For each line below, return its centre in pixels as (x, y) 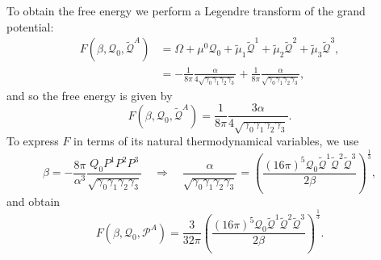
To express (33, 141)
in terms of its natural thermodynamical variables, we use (216, 141)
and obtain (33, 201)
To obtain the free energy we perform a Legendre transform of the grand (186, 10)
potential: (30, 26)
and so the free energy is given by (90, 95)
